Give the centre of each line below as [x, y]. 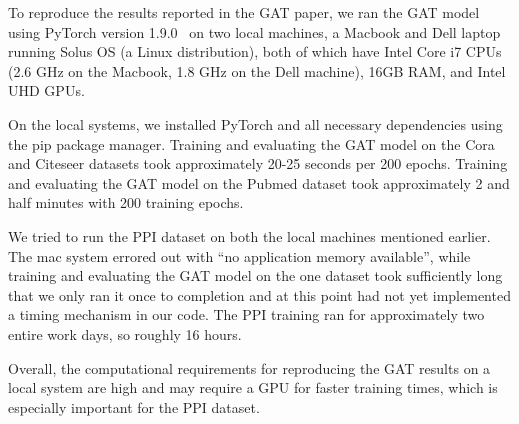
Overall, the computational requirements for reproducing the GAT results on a [249, 367]
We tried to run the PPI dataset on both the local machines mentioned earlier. [249, 235]
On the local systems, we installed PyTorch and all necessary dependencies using [255, 123]
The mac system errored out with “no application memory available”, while [239, 255]
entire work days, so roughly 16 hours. [125, 333]
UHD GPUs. [46, 90]
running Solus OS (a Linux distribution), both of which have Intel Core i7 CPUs [255, 51]
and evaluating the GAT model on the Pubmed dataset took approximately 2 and [259, 182]
